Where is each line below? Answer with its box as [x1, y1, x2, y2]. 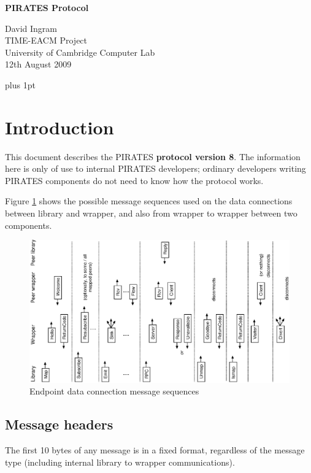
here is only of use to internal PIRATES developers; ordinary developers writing [5, 162, 306, 175]
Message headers [5, 415, 113, 434]
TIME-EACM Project [5, 34, 88, 47]
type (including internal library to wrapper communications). [5, 455, 235, 468]
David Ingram [5, 21, 58, 34]
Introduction [5, 114, 114, 139]
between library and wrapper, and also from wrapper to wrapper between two [5, 207, 298, 220]
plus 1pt [5, 78, 36, 91]
